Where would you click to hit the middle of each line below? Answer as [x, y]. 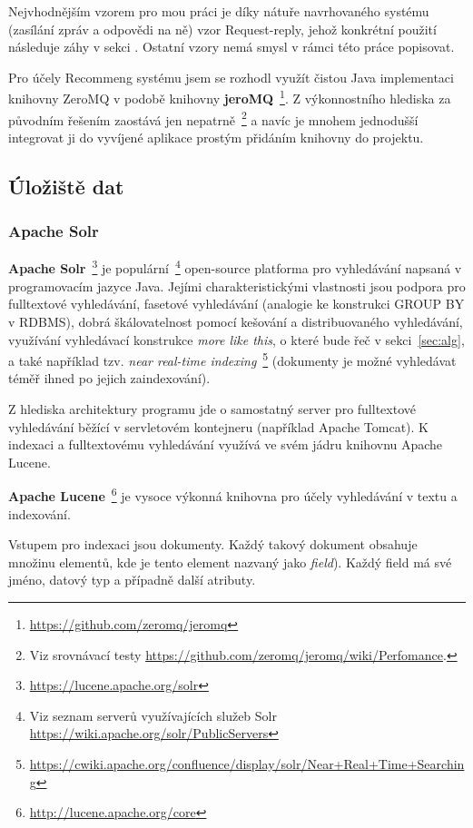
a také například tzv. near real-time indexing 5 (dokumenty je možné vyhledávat [232, 359]
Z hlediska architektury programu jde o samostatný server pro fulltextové [212, 408]
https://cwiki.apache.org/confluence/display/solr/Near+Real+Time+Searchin [247, 763]
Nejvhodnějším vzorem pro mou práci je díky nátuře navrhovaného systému [219, 11]
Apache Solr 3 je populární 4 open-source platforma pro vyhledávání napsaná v [235, 267]
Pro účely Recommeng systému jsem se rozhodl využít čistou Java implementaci [231, 77]
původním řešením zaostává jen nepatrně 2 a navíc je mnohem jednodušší [213, 118]
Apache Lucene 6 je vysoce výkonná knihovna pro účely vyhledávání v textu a [233, 494]
